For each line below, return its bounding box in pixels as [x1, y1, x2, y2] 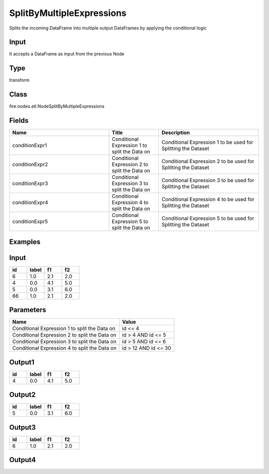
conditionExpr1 [12, 142, 47, 149]
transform [9, 77, 30, 83]
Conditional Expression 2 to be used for [161, 158, 255, 165]
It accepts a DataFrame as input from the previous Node [9, 51, 125, 57]
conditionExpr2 [12, 161, 48, 168]
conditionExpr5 [12, 218, 48, 225]
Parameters [9, 306, 46, 314]
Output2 [9, 391, 36, 399]
